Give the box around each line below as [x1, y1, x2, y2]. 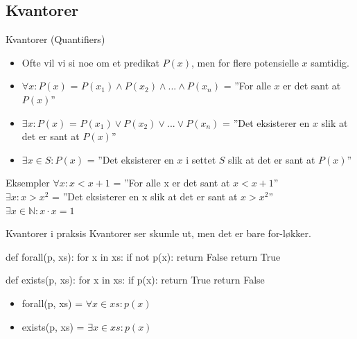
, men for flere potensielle [191, 55, 299, 69]
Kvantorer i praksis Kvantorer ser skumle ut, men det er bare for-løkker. [6, 226, 311, 241]
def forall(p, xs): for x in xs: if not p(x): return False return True [6, 249, 281, 263]
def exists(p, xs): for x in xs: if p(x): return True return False [6, 272, 265, 287]
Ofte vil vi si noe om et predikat [21, 55, 159, 69]
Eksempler [6, 175, 50, 190]
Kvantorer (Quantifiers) [6, 32, 105, 46]
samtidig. [311, 55, 349, 69]
